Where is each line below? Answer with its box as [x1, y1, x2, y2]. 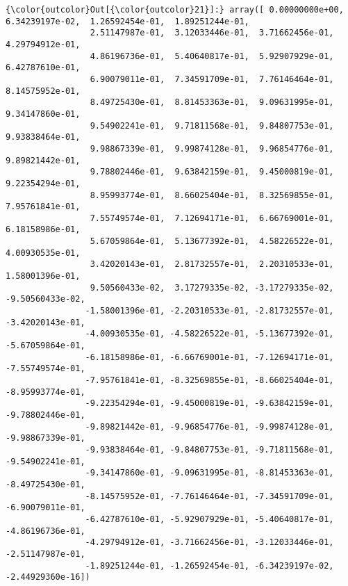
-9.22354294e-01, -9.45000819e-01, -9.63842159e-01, [85, 398, 334, 409]
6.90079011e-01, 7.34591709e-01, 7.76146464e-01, [90, 74, 334, 84]
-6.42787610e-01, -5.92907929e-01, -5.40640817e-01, [85, 514, 334, 524]
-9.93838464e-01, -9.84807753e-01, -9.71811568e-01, [85, 444, 334, 455]
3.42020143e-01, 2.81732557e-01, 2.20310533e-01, [90, 259, 334, 270]
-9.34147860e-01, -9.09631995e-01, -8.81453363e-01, [85, 468, 334, 478]
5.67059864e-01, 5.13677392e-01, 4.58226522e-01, [90, 236, 334, 247]
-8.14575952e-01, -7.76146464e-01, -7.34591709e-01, [85, 491, 334, 501]
